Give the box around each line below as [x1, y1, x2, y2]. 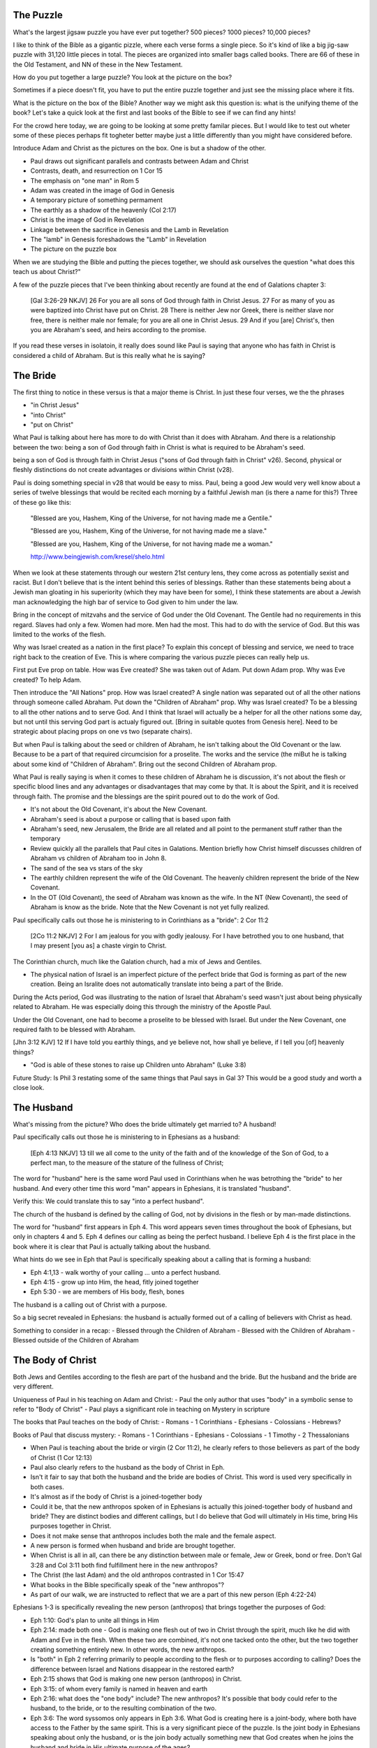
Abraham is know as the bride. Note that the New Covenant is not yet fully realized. [30, 903, 270, 912]
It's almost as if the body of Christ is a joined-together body [30, 1493, 202, 1501]
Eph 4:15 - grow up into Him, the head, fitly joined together [30, 1277, 199, 1286]
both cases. [30, 1482, 64, 1491]
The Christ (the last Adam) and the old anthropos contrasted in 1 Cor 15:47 [30, 1570, 244, 1579]
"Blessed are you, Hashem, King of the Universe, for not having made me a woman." [30, 539, 274, 548]
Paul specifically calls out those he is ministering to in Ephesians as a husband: [13, 1133, 240, 1141]
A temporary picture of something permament [30, 196, 163, 204]
